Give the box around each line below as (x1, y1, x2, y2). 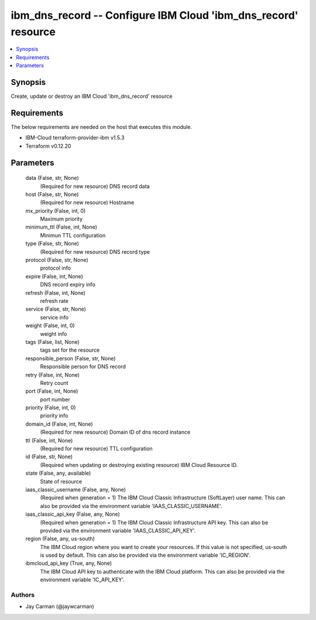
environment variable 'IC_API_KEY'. (40, 576, 125, 583)
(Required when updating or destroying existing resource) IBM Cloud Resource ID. (40, 461, 238, 468)
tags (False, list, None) (25, 338, 80, 345)
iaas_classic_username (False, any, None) (25, 486, 126, 493)
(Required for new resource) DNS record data (40, 182, 150, 190)
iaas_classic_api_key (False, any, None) (25, 510, 120, 518)
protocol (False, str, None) (25, 257, 89, 264)
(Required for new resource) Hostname (40, 199, 135, 206)
